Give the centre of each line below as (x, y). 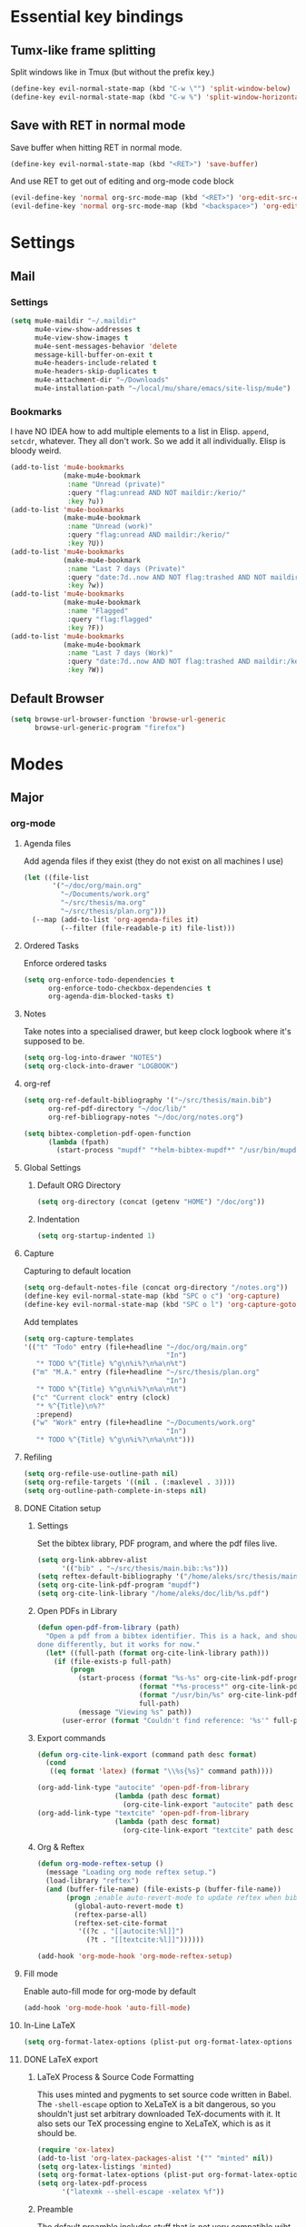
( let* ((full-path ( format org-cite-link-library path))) (157, 1653)
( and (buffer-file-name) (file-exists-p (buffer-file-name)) (163, 1890)
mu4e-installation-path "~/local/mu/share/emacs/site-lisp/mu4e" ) (163, 389)
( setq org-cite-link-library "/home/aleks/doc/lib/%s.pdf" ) (153, 1594)
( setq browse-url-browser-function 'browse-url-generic (118, 719)
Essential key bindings (97, 17)
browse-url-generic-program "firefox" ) (109, 727)
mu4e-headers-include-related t (95, 363)
